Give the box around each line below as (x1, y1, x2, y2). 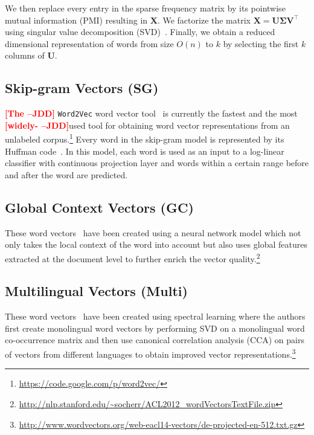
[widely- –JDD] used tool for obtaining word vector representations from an (5, 118, 290, 131)
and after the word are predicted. (5, 168, 128, 181)
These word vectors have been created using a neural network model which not (5, 226, 301, 239)
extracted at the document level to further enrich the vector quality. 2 (5, 250, 260, 265)
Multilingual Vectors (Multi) (5, 282, 188, 300)
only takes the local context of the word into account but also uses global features (5, 238, 307, 251)
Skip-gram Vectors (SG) (5, 79, 159, 97)
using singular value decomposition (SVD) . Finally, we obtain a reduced (5, 25, 275, 38)
